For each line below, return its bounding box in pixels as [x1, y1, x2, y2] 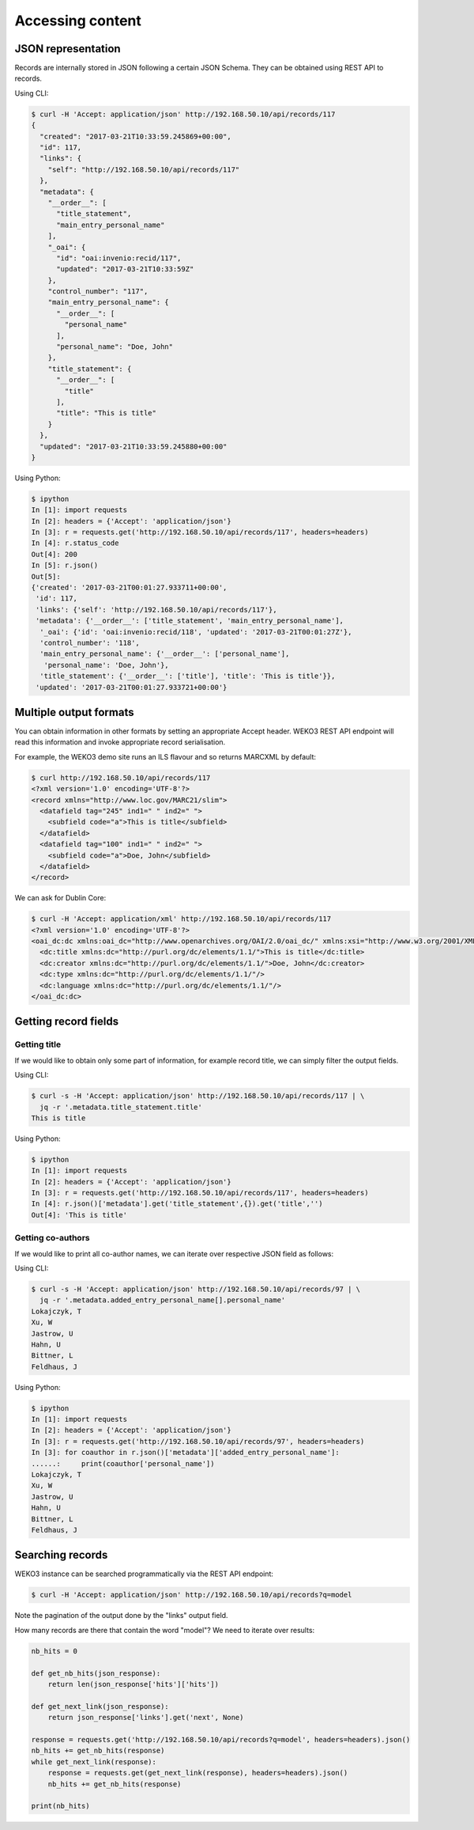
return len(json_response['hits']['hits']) [47, 1680, 219, 1688]
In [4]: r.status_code [31, 539, 119, 547]
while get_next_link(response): [31, 1757, 157, 1766]
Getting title [14, 1039, 62, 1050]
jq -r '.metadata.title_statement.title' [39, 1102, 203, 1112]
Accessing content [14, 12, 142, 29]
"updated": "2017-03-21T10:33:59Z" [56, 265, 194, 274]
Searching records [14, 1548, 108, 1562]
